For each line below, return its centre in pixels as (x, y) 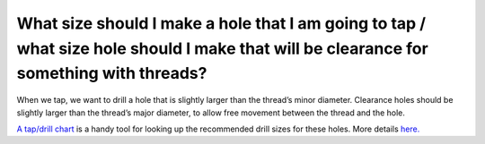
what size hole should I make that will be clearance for (222, 48)
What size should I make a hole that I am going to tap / (221, 23)
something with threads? (112, 74)
